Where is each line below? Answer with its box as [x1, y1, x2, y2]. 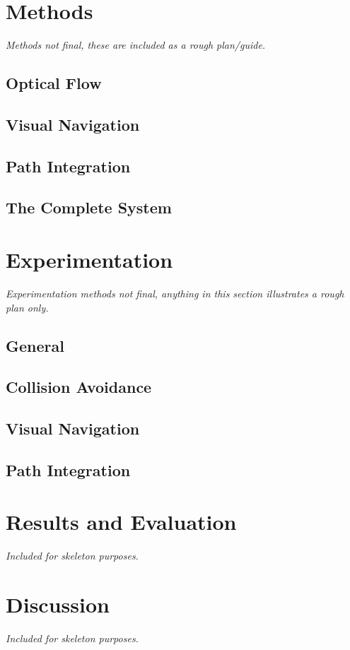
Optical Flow [6, 72, 102, 94]
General [6, 334, 64, 356]
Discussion [6, 590, 110, 619]
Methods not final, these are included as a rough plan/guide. [6, 37, 266, 52]
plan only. [6, 300, 49, 314]
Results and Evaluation [6, 507, 237, 536]
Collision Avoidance [6, 376, 152, 398]
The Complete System [6, 196, 172, 218]
